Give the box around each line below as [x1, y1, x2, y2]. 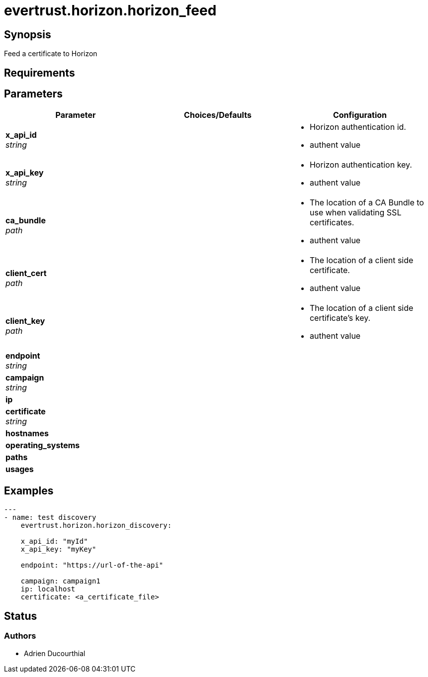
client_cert [5, 268, 47, 279]
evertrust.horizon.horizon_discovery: [20, 521, 172, 530]
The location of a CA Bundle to [309, 197, 424, 208]
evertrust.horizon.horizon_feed [4, 2, 217, 19]
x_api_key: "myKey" [20, 545, 96, 554]
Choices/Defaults [184, 110, 252, 120]
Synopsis [4, 28, 51, 41]
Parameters [4, 88, 63, 100]
